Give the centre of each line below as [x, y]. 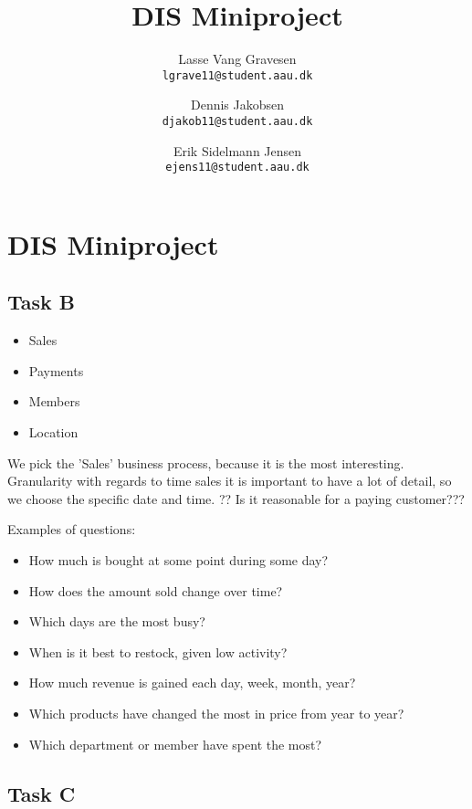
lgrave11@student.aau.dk [237, 75]
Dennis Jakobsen [237, 105]
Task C [42, 793]
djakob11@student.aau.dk [237, 121]
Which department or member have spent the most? [175, 744]
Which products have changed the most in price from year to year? [216, 713]
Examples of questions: [72, 529]
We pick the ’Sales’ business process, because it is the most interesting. [206, 462]
